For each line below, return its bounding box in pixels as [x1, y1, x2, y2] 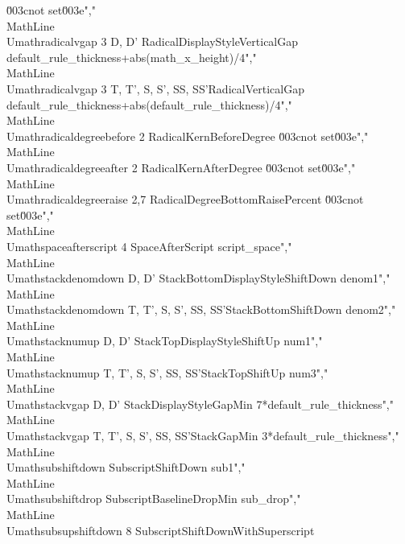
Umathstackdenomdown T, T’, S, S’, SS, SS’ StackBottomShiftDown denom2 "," [6, 301, 396, 318]
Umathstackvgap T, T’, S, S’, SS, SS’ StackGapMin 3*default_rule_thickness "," [6, 427, 399, 444]
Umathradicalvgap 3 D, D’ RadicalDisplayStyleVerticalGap [6, 33, 299, 50]
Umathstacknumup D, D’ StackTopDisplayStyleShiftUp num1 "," [6, 332, 323, 349]
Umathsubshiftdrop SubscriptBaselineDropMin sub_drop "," [6, 490, 301, 507]
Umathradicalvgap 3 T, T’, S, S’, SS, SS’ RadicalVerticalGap [6, 80, 304, 97]
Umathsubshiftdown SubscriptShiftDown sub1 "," [6, 459, 246, 476]
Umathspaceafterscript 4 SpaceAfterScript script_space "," [6, 237, 292, 254]
